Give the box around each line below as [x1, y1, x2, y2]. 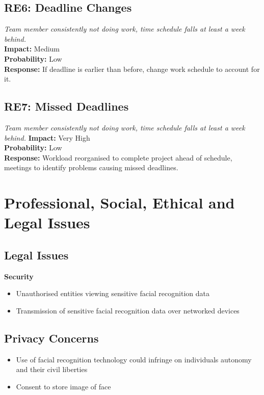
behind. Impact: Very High [4, 132, 90, 143]
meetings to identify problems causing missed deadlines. [4, 162, 178, 173]
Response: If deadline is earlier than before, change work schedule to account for [4, 63, 260, 74]
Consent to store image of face [16, 381, 111, 391]
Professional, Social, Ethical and [4, 192, 235, 213]
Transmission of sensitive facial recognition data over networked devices [16, 305, 240, 315]
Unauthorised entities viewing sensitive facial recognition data [16, 288, 209, 299]
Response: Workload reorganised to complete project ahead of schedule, [4, 152, 232, 163]
